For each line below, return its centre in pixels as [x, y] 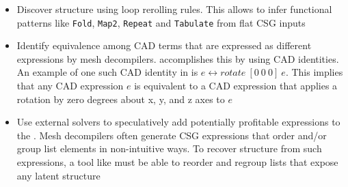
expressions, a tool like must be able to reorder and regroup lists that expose [177, 162]
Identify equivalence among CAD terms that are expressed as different [164, 45]
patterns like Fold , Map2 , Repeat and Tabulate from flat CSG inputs [161, 22]
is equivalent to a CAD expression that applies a [236, 86]
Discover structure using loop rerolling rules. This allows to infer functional [174, 9]
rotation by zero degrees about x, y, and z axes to [121, 99]
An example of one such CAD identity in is [107, 72]
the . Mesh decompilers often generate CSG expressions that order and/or [172, 135]
